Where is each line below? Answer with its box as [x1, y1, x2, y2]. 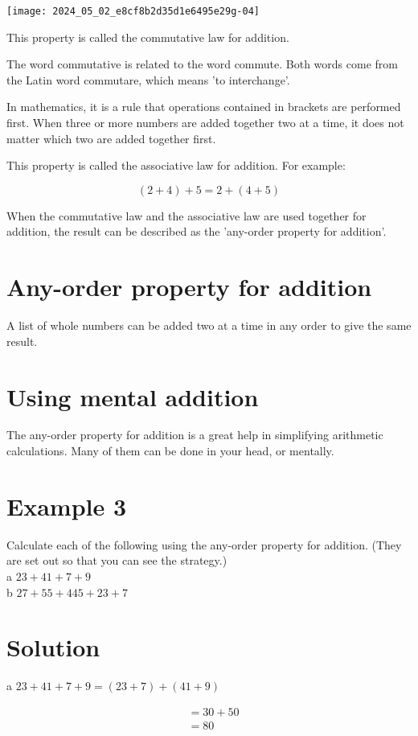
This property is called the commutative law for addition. [6, 28, 289, 45]
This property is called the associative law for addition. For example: [6, 157, 346, 174]
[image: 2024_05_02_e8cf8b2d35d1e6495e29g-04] [6, 6, 260, 17]
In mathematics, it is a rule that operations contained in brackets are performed [6, 98, 401, 115]
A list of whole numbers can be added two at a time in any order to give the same [6, 317, 412, 334]
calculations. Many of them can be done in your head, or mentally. [6, 442, 334, 459]
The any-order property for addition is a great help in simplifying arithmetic [6, 426, 383, 443]
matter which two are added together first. [6, 130, 216, 146]
